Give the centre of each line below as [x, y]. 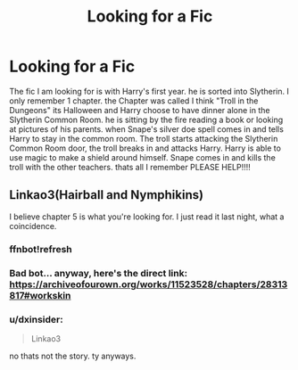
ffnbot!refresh [41, 249]
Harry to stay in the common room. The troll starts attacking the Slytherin [144, 138]
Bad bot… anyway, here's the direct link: [99, 273]
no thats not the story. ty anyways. [73, 356]
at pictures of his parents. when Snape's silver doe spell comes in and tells [146, 129]
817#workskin [40, 295]
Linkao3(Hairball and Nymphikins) [106, 195]
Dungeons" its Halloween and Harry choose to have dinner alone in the [140, 110]
